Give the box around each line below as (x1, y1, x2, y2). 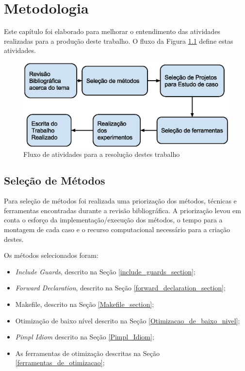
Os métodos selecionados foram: (4, 250, 98, 260)
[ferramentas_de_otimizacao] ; (15, 357, 105, 368)
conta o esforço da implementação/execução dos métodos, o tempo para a (4, 215, 223, 225)
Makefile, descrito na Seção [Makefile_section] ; (15, 299, 154, 309)
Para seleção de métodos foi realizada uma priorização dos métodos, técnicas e (4, 196, 237, 206)
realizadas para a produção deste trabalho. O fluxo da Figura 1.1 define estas (4, 35, 233, 46)
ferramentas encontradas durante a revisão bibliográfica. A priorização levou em (4, 205, 241, 215)
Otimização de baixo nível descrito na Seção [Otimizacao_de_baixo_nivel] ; (15, 315, 240, 325)
